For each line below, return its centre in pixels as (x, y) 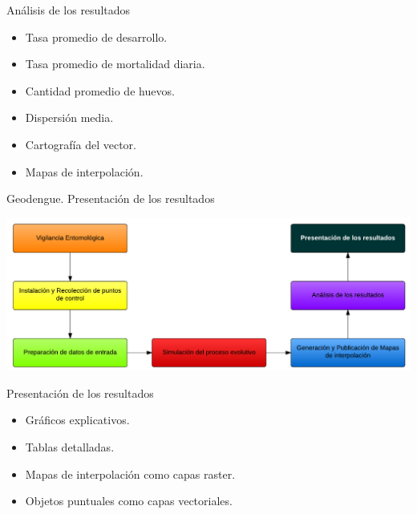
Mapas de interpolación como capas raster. (130, 474)
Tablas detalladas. (70, 447)
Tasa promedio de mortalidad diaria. (115, 64)
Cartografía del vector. (81, 144)
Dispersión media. (69, 117)
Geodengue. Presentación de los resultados (111, 198)
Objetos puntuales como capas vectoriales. (129, 501)
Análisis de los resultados (69, 10)
